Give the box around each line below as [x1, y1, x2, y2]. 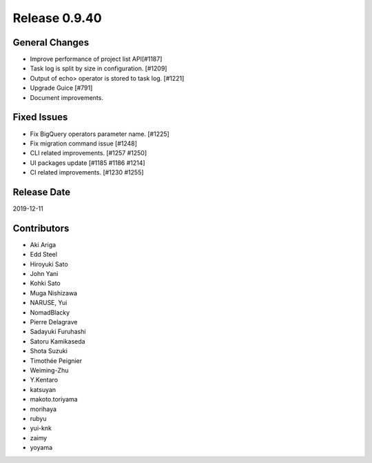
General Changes [12, 37, 90, 48]
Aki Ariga [30, 240, 56, 248]
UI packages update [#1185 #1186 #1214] [30, 159, 145, 167]
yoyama [30, 444, 53, 452]
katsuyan [30, 385, 56, 393]
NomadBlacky [30, 308, 70, 317]
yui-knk [30, 424, 52, 433]
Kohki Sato [30, 279, 61, 288]
